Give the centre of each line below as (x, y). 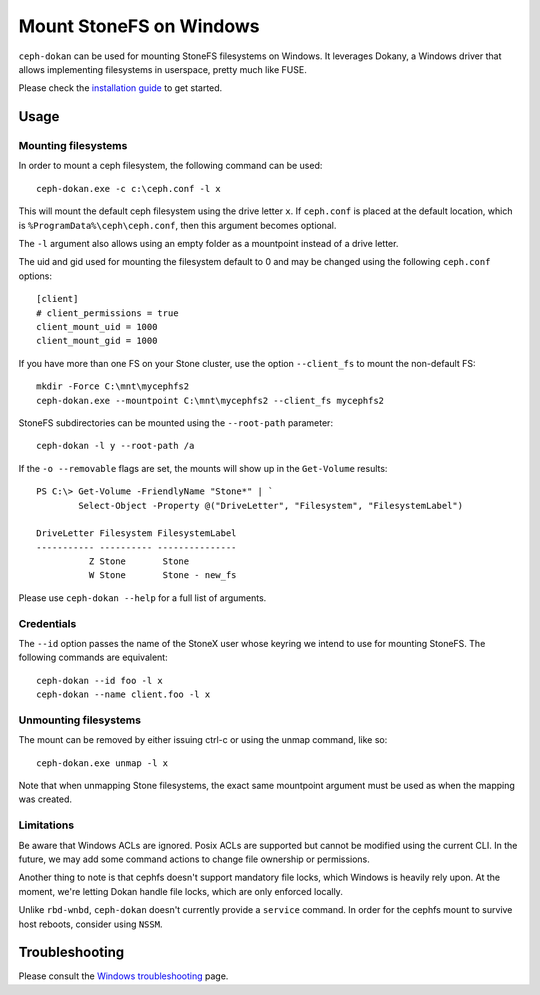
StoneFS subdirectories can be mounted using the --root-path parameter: (176, 422)
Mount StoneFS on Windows (139, 26)
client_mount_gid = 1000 (97, 341)
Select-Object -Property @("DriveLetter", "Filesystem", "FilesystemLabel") (271, 505)
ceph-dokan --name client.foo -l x (123, 694)
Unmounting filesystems (80, 720)
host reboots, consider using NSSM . (90, 924)
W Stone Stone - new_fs (162, 575)
